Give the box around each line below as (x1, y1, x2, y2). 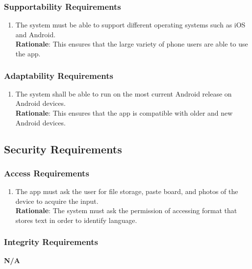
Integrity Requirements (4, 236, 99, 248)
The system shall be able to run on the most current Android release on (15, 88, 232, 98)
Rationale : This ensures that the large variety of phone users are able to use (15, 39, 248, 49)
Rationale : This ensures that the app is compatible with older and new (15, 108, 233, 118)
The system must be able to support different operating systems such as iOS (15, 20, 246, 30)
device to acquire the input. (15, 196, 99, 206)
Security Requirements (4, 141, 122, 156)
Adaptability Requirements (4, 69, 113, 81)
